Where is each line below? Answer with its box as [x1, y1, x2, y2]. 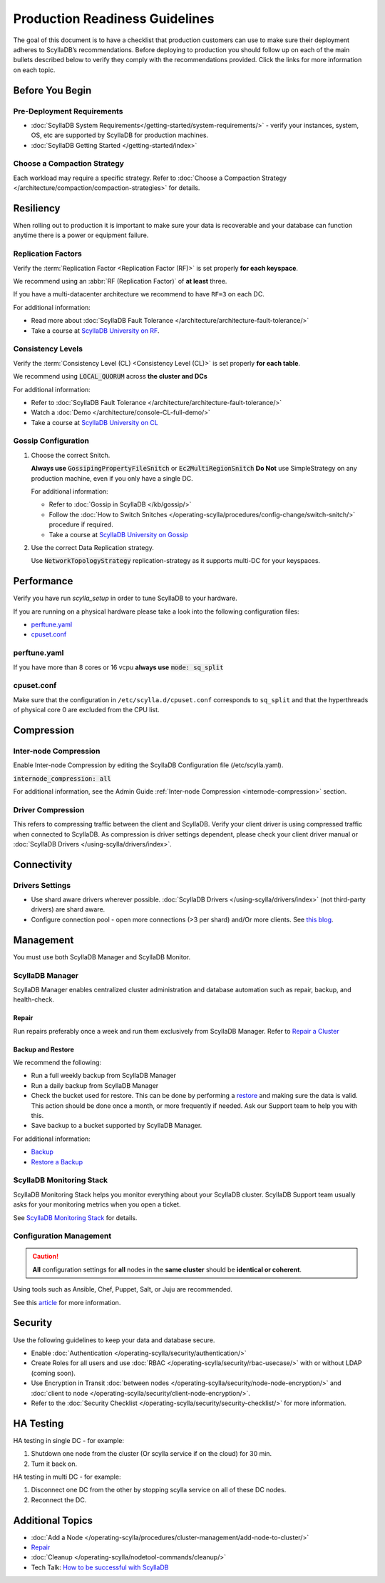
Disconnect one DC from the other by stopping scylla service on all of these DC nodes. [31, 1486, 287, 1494]
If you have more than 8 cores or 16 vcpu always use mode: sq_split [13, 663, 224, 671]
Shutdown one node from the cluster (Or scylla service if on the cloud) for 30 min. [31, 1449, 272, 1458]
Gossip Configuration [13, 436, 89, 446]
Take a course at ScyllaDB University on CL [31, 418, 158, 426]
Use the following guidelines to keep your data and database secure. [13, 1336, 215, 1344]
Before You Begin [13, 84, 92, 96]
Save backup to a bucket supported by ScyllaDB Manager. [31, 1122, 202, 1130]
